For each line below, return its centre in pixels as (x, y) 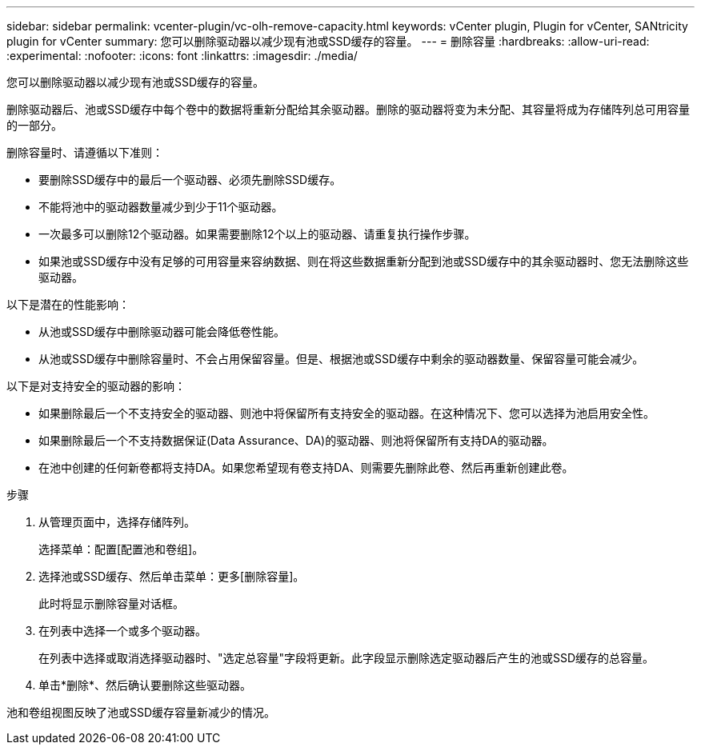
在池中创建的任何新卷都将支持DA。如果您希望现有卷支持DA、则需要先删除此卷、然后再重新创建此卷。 (306, 467)
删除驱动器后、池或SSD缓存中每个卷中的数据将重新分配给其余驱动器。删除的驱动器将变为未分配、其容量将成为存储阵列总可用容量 (348, 109)
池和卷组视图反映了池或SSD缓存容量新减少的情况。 (141, 712)
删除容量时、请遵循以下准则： (85, 152)
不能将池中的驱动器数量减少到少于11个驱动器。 (161, 207)
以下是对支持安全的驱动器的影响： (96, 386)
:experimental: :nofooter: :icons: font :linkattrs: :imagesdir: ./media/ (182, 56)
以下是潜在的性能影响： (68, 304)
